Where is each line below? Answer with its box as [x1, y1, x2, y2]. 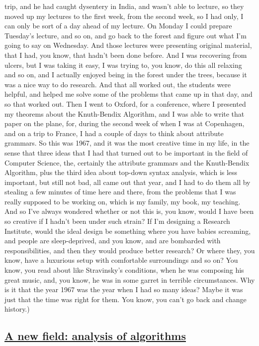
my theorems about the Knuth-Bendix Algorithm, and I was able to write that [4, 108, 245, 119]
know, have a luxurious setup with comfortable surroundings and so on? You [4, 255, 238, 265]
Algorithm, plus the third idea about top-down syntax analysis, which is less [4, 167, 238, 177]
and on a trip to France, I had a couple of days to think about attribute [4, 128, 224, 138]
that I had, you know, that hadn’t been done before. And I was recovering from [4, 49, 247, 60]
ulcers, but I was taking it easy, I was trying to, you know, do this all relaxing [4, 59, 242, 70]
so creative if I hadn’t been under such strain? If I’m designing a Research [4, 216, 230, 226]
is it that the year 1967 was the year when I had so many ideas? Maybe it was [4, 284, 243, 295]
